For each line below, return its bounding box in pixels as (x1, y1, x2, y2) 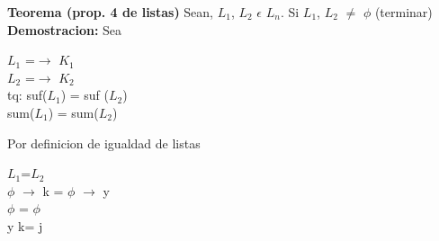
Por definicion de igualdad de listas (7, 133, 201, 152)
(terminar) (374, 3, 433, 21)
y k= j (7, 216, 43, 235)
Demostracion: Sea (7, 20, 122, 39)
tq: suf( (7, 85, 48, 104)
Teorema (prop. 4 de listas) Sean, (7, 3, 213, 21)
